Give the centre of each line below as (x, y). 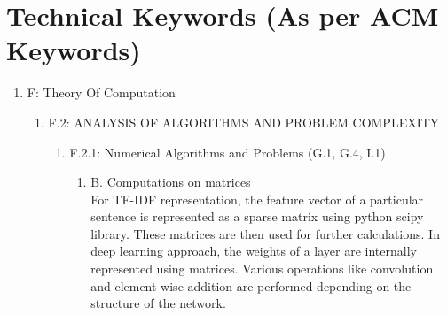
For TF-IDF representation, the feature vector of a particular (257, 199)
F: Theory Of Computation (101, 92)
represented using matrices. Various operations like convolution (262, 269)
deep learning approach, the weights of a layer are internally (254, 251)
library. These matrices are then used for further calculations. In (265, 233)
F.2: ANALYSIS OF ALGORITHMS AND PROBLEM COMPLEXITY (244, 122)
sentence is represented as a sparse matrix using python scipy (257, 216)
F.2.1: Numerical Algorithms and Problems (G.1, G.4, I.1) (227, 152)
